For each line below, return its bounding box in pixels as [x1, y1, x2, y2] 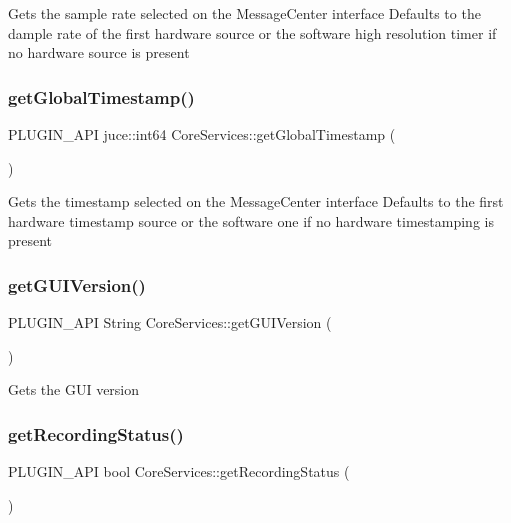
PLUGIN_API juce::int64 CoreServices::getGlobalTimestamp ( [8, 124, 396, 144]
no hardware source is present [8, 42, 190, 63]
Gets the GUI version [8, 379, 140, 400]
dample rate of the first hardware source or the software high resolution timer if [8, 22, 497, 43]
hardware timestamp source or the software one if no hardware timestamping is [8, 210, 494, 231]
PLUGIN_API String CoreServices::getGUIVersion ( [8, 312, 332, 333]
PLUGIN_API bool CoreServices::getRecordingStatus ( [8, 461, 350, 482]
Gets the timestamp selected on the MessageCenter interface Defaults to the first [8, 191, 504, 212]
